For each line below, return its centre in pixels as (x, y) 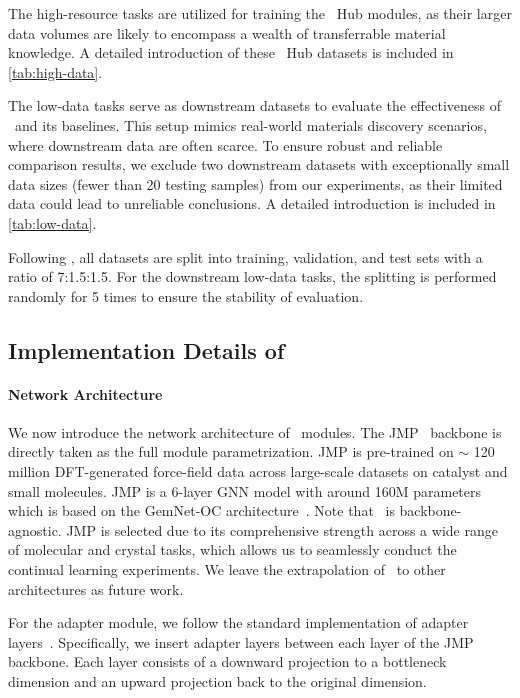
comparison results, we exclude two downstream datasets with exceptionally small (259, 164)
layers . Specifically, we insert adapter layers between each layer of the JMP (241, 641)
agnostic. (35, 529)
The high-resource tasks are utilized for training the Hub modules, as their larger (260, 13)
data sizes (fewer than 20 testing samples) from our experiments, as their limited (255, 183)
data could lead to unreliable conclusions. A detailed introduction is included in (252, 203)
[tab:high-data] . (55, 71)
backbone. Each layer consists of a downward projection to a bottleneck (227, 661)
